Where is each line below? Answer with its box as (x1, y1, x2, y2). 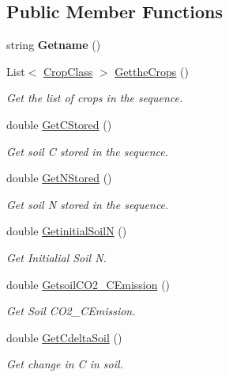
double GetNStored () (6, 169, 112, 186)
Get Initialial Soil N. (6, 249, 107, 265)
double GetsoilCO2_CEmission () (6, 276, 171, 292)
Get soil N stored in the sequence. (6, 196, 169, 212)
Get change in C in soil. (6, 356, 123, 372)
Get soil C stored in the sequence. (6, 143, 168, 159)
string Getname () (6, 36, 101, 53)
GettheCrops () (114, 63, 189, 79)
